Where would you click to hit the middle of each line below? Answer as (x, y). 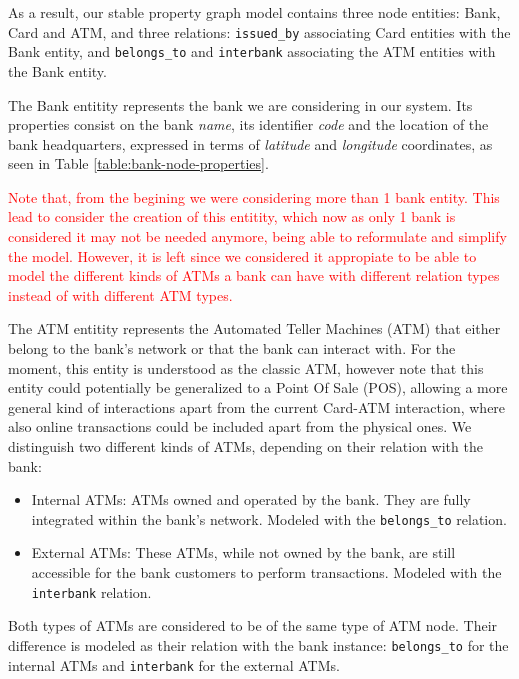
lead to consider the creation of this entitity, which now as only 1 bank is (232, 216)
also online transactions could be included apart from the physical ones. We (240, 426)
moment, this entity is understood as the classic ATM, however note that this (246, 367)
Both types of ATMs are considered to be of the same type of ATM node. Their (253, 625)
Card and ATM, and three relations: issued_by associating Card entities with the (259, 31)
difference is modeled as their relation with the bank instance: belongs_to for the (258, 644)
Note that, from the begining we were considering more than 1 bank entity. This (254, 196)
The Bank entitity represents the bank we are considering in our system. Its (240, 104)
